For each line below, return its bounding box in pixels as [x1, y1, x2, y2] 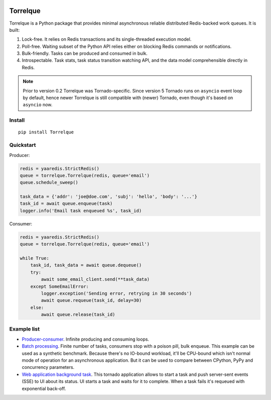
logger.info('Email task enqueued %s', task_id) [20, 208, 142, 213]
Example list [9, 326, 40, 333]
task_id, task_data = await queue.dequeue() [30, 262, 142, 268]
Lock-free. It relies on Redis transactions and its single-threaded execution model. [22, 36, 192, 42]
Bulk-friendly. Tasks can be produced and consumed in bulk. [22, 50, 148, 56]
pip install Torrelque [18, 129, 74, 135]
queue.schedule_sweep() [20, 180, 79, 186]
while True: [20, 255, 50, 261]
